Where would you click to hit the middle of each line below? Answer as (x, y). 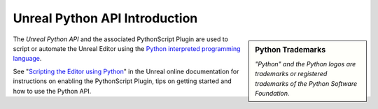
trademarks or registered (291, 74)
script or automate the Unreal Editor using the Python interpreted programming (127, 48)
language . (27, 59)
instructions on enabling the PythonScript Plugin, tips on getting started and (122, 81)
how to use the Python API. (52, 91)
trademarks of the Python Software (306, 83)
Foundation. (272, 93)
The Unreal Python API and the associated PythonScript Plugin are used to (121, 39)
